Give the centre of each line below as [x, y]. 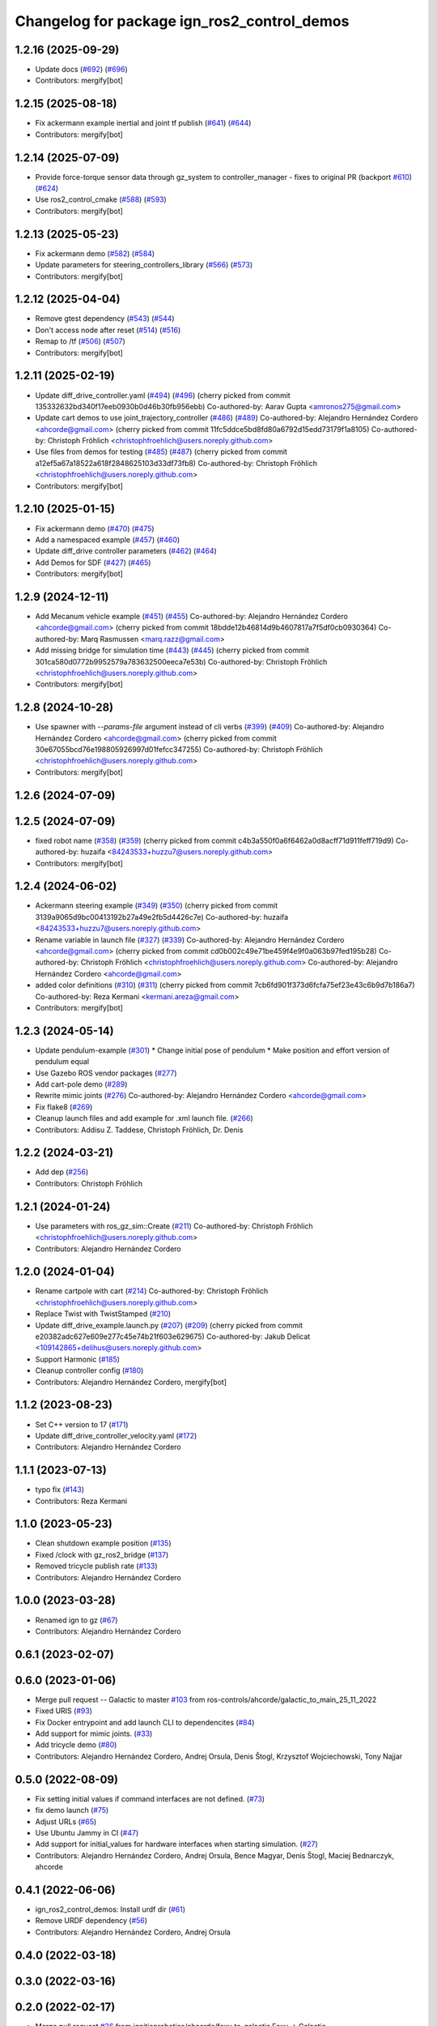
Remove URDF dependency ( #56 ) [91, 1921]
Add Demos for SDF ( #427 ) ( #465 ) [93, 562]
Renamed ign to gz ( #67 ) [76, 1620]
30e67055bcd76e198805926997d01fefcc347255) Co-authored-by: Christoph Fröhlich [179, 750]
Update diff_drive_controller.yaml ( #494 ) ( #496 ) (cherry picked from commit [163, 395]
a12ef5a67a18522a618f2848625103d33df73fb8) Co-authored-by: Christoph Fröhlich [176, 463]
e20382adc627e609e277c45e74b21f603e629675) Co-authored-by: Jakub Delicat [173, 1336]
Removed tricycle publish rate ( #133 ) [96, 1566]
